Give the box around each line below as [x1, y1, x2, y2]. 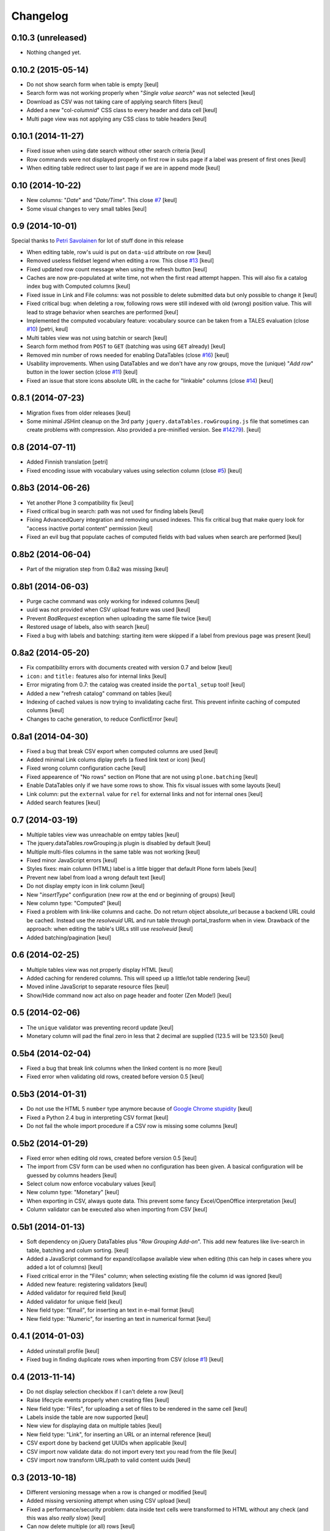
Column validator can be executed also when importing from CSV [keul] [26, 1206, 208, 1213]
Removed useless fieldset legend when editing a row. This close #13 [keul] [26, 257, 214, 265]
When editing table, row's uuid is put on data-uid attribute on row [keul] [26, 248, 211, 255]
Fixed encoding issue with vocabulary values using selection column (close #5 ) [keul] [26, 467, 243, 474]
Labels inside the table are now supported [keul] [26, 1413, 148, 1421]
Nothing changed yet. [26, 49, 82, 56]
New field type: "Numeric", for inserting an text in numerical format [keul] [26, 1315, 211, 1322]
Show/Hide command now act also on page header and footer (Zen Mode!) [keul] [26, 991, 232, 999]
